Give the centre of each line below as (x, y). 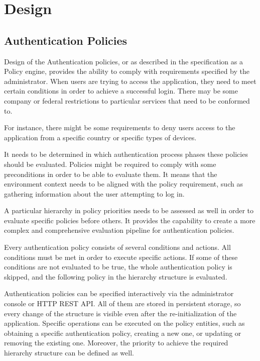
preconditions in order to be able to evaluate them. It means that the (111, 174)
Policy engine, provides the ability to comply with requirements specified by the (127, 71)
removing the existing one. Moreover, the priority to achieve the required (116, 343)
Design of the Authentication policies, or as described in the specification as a (123, 61)
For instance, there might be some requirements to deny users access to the (120, 127)
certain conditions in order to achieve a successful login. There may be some (121, 91)
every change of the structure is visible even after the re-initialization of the (120, 313)
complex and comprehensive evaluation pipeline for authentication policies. (119, 230)
